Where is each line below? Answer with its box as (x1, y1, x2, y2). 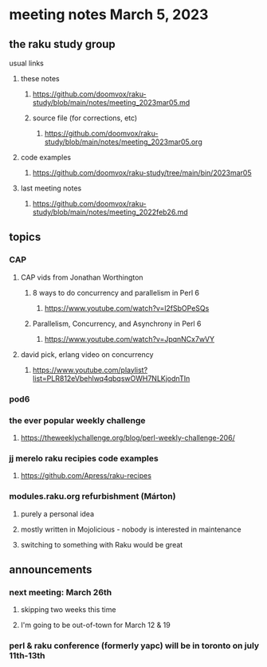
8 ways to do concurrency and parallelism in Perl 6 (32, 288, 200, 297)
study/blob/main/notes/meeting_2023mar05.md (32, 98, 190, 107)
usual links (9, 58, 45, 68)
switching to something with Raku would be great (20, 539, 183, 549)
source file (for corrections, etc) (32, 113, 138, 123)
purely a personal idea (20, 508, 95, 519)
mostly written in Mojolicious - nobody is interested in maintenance (20, 524, 241, 534)
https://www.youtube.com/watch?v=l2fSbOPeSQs (44, 303, 210, 312)
